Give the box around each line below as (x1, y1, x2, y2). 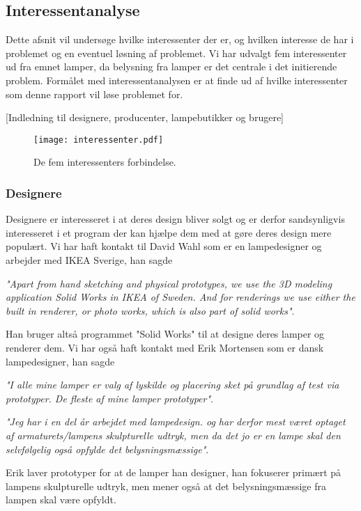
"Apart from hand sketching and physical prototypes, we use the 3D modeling (6, 276, 332, 290)
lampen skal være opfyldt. (6, 492, 116, 507)
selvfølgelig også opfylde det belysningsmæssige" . (6, 441, 209, 456)
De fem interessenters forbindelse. (33, 155, 176, 169)
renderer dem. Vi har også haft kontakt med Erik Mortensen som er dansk (6, 340, 324, 354)
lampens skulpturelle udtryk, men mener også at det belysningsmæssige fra (6, 478, 326, 493)
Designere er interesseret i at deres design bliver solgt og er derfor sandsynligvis (6, 212, 345, 226)
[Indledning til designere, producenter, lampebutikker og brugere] (6, 110, 284, 125)
